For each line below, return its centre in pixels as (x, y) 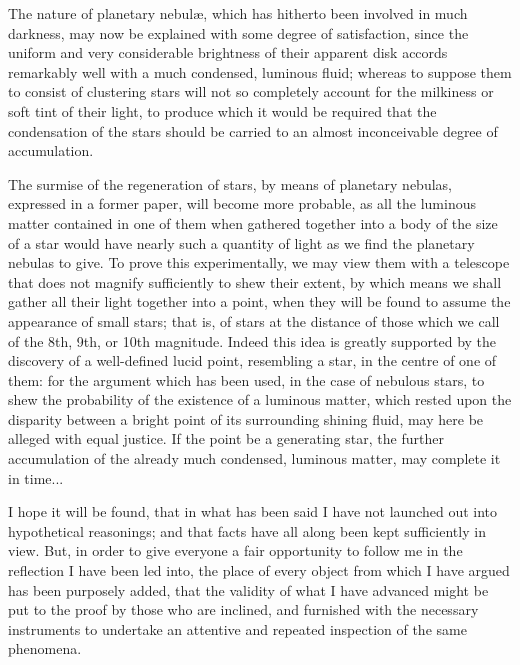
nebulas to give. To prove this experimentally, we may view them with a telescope (259, 262)
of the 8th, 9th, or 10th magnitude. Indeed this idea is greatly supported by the (252, 340)
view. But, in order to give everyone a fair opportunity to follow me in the (235, 550)
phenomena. (45, 648)
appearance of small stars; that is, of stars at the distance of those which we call (254, 320)
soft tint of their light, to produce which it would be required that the (222, 110)
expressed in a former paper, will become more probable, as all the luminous (242, 203)
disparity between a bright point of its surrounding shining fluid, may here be (246, 418)
